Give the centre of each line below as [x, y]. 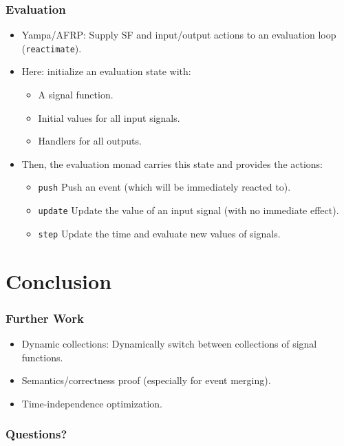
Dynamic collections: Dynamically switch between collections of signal [169, 343]
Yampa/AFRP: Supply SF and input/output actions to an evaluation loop [179, 35]
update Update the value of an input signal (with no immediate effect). [189, 210]
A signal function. [76, 95]
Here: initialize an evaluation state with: [106, 71]
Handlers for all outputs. [90, 141]
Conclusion [59, 280]
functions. [42, 357]
